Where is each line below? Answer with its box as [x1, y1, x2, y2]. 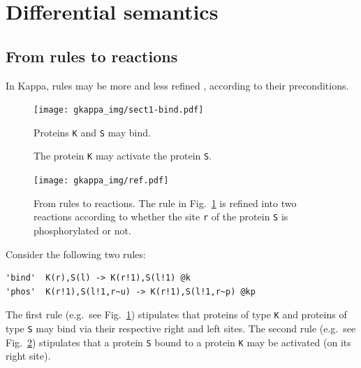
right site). [6, 348, 51, 363]
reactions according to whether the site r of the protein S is [34, 209, 288, 224]
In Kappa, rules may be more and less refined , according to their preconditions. [6, 78, 349, 92]
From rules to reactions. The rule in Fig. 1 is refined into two [34, 195, 297, 210]
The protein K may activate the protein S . [34, 148, 212, 163]
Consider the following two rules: [6, 246, 146, 261]
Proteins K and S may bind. [34, 125, 151, 139]
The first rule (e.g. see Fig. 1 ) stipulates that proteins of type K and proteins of [6, 307, 347, 322]
